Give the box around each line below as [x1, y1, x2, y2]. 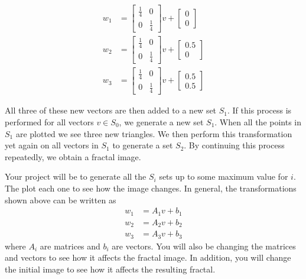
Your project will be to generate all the [5, 170, 147, 183]
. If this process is [227, 104, 292, 116]
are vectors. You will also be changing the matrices [112, 239, 296, 252]
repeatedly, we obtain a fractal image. [5, 150, 141, 163]
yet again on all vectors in [5, 139, 99, 151]
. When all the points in [214, 115, 302, 128]
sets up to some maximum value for [159, 170, 288, 183]
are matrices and [40, 239, 100, 252]
